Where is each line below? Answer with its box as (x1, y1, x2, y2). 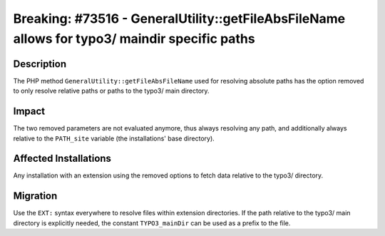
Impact (13, 106, 46, 118)
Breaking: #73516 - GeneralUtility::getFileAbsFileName (13, 11, 346, 26)
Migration (13, 190, 58, 202)
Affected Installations (13, 153, 112, 165)
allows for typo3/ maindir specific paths (13, 31, 256, 46)
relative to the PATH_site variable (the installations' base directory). (13, 134, 215, 143)
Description (13, 58, 67, 70)
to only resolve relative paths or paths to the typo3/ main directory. (13, 86, 210, 96)
